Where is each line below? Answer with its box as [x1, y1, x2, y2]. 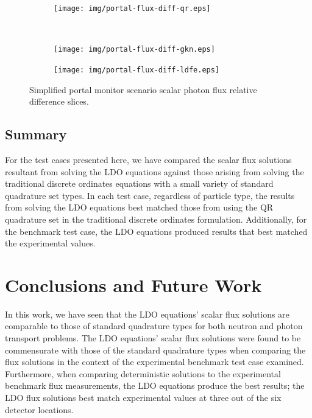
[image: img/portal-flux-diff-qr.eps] [54, 4, 211, 13]
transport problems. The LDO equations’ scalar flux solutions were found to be [5, 332, 301, 344]
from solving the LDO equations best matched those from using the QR [5, 201, 274, 214]
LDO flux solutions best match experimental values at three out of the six [5, 391, 282, 403]
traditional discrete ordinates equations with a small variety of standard [5, 177, 274, 190]
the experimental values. [5, 237, 96, 249]
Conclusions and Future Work [5, 272, 262, 297]
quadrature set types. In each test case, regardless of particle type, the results [5, 189, 295, 201]
